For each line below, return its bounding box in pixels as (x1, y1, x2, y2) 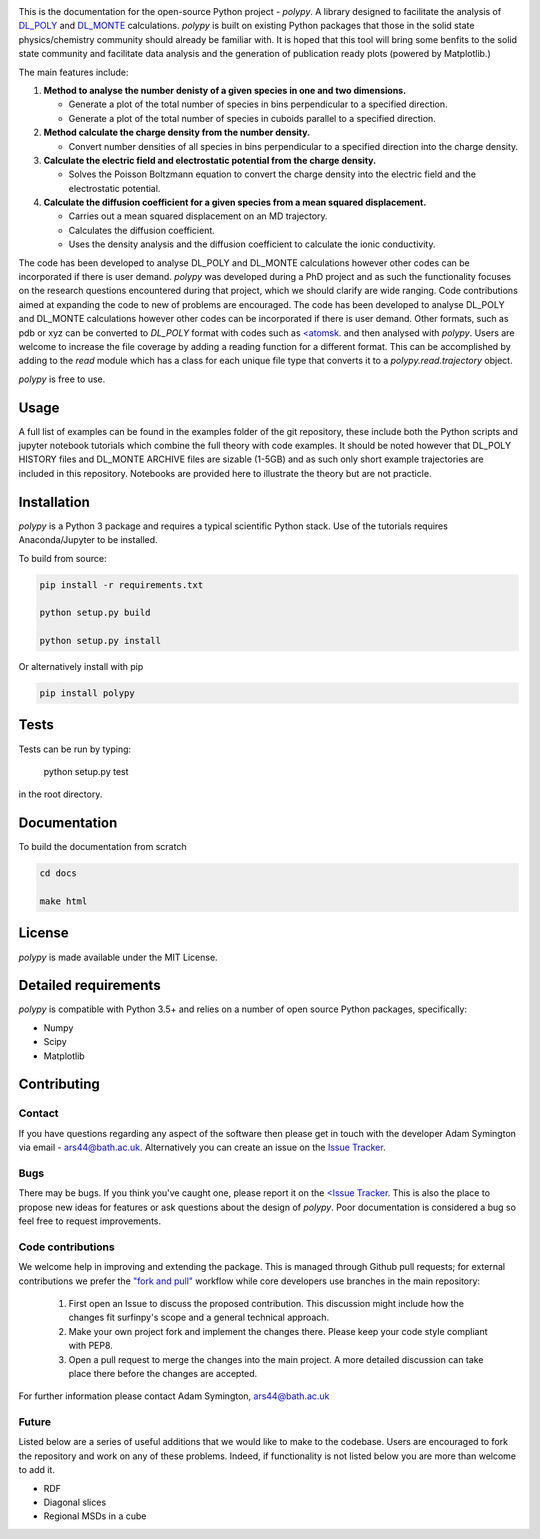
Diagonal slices (43, 1496, 107, 1509)
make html (39, 896, 88, 907)
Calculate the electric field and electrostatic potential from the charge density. (43, 154, 377, 166)
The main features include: (18, 66, 129, 78)
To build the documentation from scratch (18, 841, 187, 853)
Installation (18, 493, 90, 510)
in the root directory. (18, 788, 103, 800)
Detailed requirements (18, 977, 161, 994)
